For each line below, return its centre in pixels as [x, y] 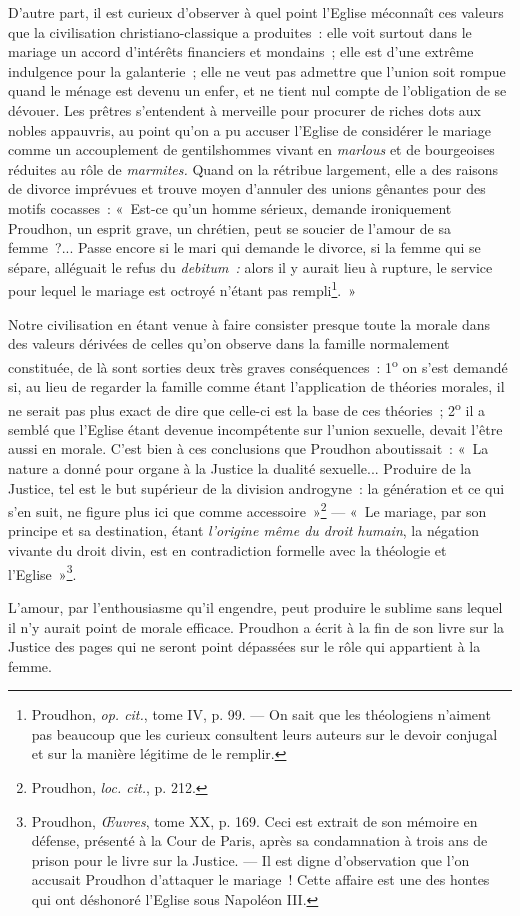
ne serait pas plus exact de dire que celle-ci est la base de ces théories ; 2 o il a [246, 408]
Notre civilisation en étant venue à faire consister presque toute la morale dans [249, 323]
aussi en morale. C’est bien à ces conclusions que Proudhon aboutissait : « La [248, 448]
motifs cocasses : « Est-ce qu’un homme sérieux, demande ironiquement [230, 207]
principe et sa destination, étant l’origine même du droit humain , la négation [244, 530]
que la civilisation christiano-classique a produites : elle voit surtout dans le [240, 31]
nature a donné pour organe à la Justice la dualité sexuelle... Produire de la [240, 468]
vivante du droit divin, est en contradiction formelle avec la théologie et [227, 550]
